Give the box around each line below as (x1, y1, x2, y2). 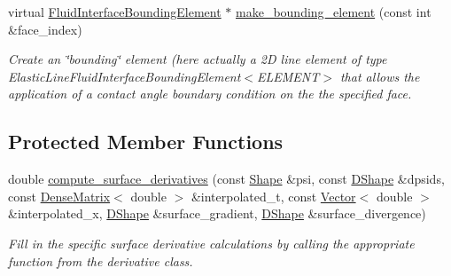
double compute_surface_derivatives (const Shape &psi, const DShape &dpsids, (8, 170, 445, 188)
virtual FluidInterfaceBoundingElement (8, 3, 222, 20)
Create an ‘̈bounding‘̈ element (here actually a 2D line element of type (8, 50, 387, 68)
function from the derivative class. (8, 251, 193, 270)
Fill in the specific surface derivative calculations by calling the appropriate (8, 233, 415, 252)
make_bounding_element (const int (236, 3, 432, 20)
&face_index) (8, 20, 82, 38)
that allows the (339, 67, 420, 85)
